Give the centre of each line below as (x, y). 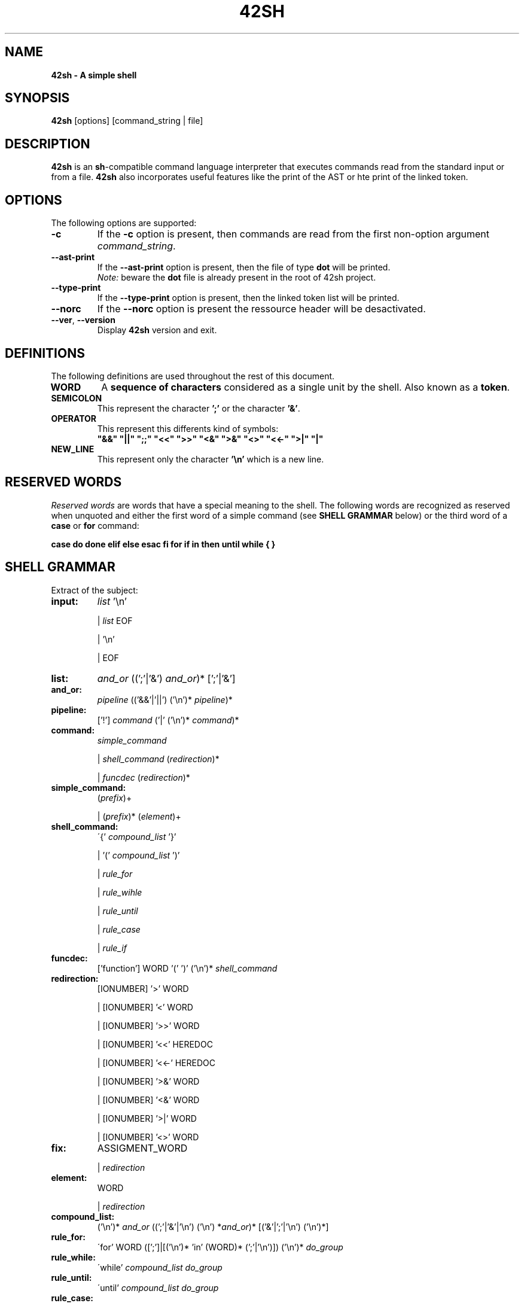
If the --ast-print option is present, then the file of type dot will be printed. (244, 267)
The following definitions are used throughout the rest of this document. (193, 376)
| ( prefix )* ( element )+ (139, 816)
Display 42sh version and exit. (157, 330)
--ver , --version (83, 320)
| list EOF (115, 620)
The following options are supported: (124, 223)
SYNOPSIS (37, 98)
